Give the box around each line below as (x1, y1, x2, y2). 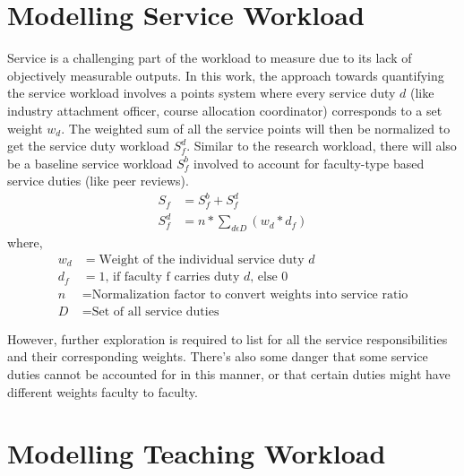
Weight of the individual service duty (99, 253, 305, 266)
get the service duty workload (7, 136, 169, 155)
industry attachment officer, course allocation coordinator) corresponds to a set (7, 100, 443, 119)
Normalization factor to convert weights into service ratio (91, 288, 408, 301)
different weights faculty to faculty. (7, 382, 198, 401)
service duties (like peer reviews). (7, 171, 189, 190)
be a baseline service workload (7, 153, 173, 172)
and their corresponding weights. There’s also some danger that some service (7, 347, 428, 366)
